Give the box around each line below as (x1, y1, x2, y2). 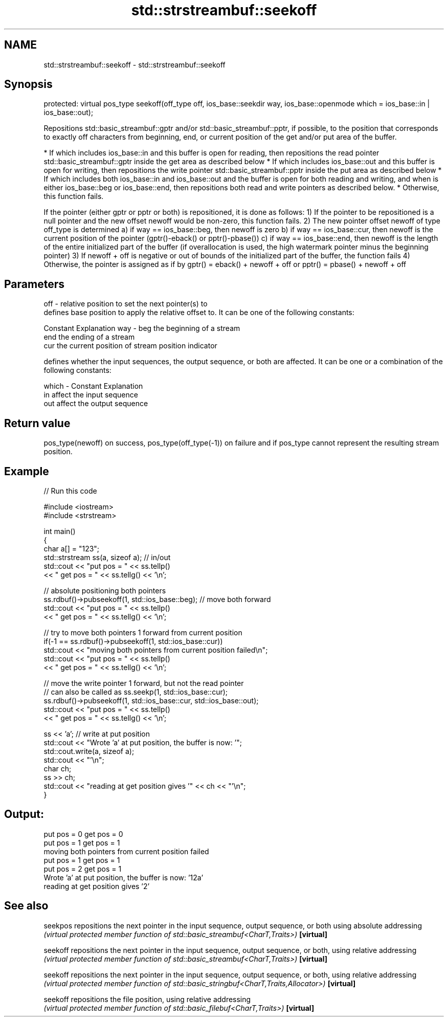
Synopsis (4, 78, 53, 91)
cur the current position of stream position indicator (43, 341, 217, 350)
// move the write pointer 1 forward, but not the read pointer (43, 678, 244, 687)
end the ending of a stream (43, 332, 135, 342)
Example (4, 464, 49, 478)
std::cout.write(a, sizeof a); (43, 746, 135, 756)
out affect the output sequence (43, 399, 148, 408)
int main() (43, 526, 76, 536)
